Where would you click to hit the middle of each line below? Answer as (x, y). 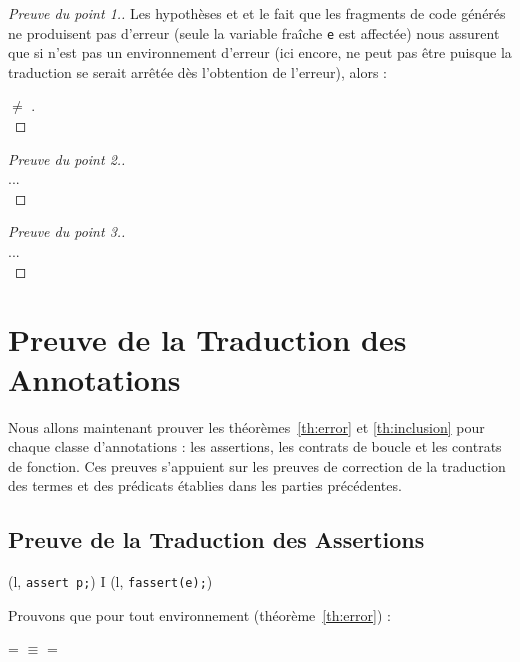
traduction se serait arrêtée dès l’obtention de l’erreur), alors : (198, 71)
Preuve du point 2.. (67, 158)
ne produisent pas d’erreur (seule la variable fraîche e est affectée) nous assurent (254, 32)
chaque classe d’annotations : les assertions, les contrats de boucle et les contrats (255, 446)
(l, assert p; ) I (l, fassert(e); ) (110, 581)
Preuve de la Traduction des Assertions (216, 539)
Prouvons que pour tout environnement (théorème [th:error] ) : (199, 614)
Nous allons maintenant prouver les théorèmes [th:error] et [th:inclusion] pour (246, 426)
